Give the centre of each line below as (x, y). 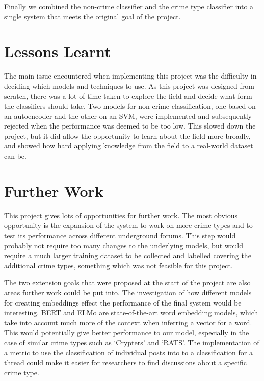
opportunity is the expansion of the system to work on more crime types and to (128, 225)
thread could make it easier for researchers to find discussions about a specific (126, 362)
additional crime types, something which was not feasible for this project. (118, 265)
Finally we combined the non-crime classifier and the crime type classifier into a (129, 6)
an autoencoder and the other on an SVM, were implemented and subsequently (128, 116)
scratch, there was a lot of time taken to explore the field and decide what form (128, 96)
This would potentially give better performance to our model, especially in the (127, 332)
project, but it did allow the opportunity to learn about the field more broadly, (127, 135)
